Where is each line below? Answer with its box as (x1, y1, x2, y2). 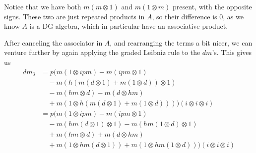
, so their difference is (152, 11, 217, 21)
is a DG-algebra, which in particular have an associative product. (29, 21, 228, 31)
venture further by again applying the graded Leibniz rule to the (4, 47, 200, 57)
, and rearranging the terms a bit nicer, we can (110, 37, 253, 48)
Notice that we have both (4, 1, 81, 11)
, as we (223, 11, 244, 21)
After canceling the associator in (4, 37, 103, 48)
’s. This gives (212, 47, 252, 57)
